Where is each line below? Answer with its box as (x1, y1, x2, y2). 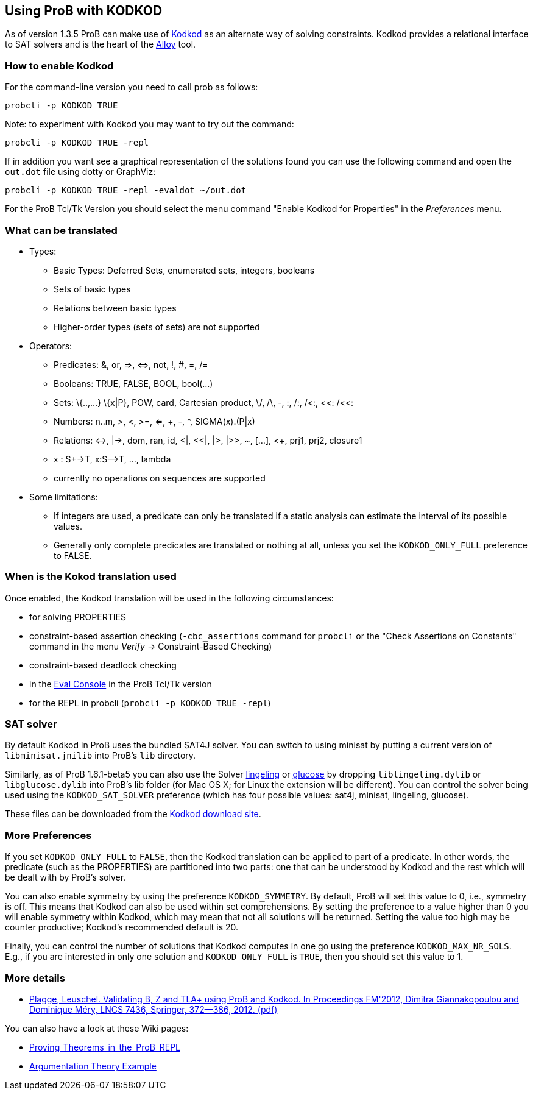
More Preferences (5, 829, 92, 842)
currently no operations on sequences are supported (54, 472, 266, 483)
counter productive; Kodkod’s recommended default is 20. (5, 922, 239, 933)
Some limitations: (29, 491, 98, 502)
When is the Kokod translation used (5, 570, 177, 583)
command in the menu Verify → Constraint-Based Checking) (29, 640, 272, 651)
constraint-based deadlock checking (29, 659, 177, 670)
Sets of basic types (54, 283, 131, 294)
